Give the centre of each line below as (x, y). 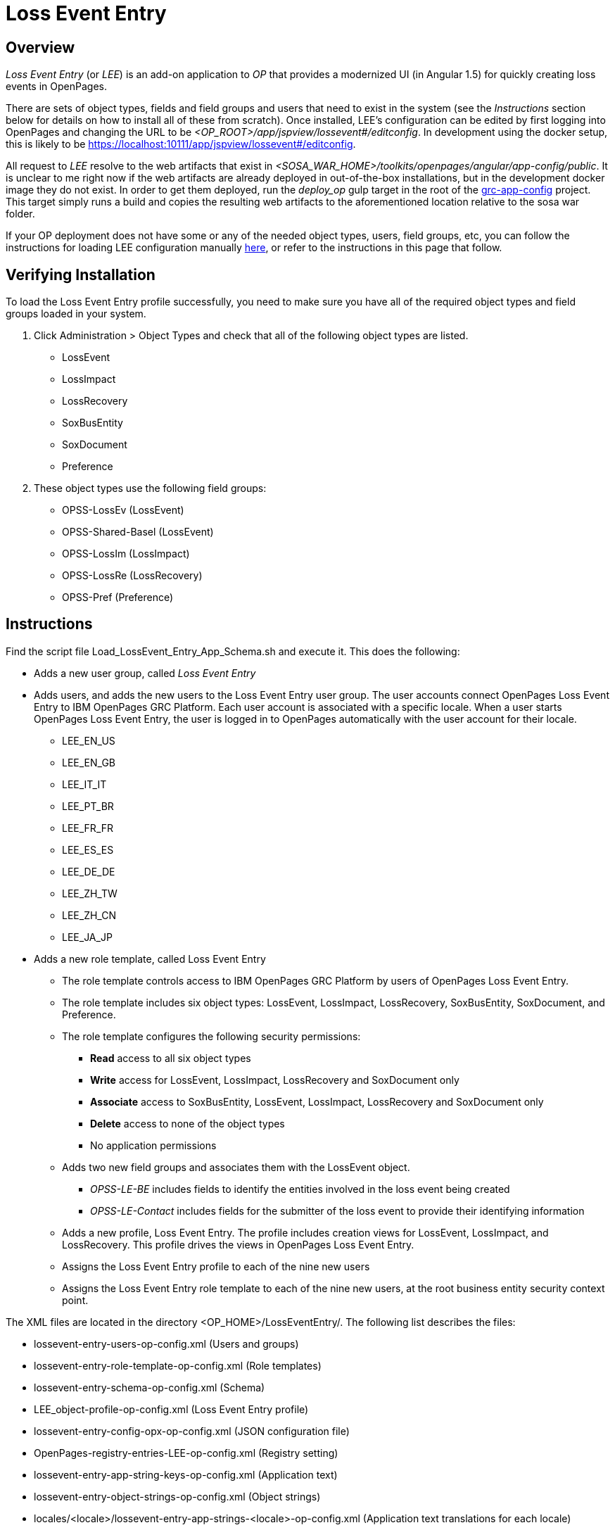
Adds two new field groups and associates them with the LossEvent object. (236, 1167)
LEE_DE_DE (89, 871)
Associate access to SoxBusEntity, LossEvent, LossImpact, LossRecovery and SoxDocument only (317, 1101)
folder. (20, 214)
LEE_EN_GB (89, 762)
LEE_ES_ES (88, 849)
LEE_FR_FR (88, 828)
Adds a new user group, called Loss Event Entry (145, 673)
